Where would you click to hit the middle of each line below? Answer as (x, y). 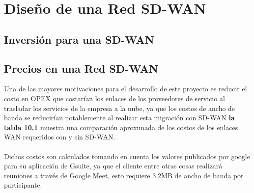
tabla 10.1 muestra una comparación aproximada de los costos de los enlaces (121, 127)
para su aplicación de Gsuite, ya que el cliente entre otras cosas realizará (113, 166)
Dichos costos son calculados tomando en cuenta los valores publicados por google (127, 156)
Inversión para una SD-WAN (79, 39)
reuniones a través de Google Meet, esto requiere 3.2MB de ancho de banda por (124, 175)
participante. (23, 185)
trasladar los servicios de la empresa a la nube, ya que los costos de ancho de (120, 108)
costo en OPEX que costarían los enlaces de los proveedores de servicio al (114, 98)
